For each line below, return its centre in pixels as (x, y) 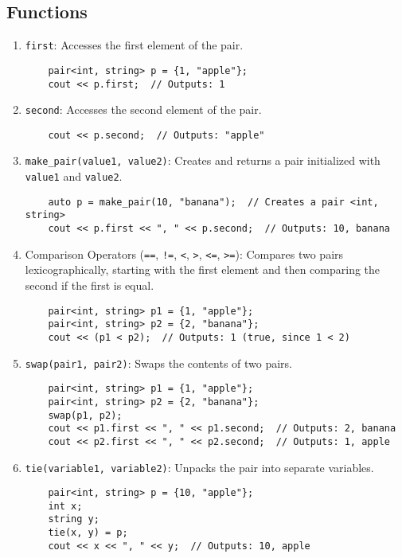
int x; (65, 506)
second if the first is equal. (90, 285)
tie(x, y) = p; (88, 533)
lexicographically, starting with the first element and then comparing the (203, 269)
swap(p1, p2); (85, 415)
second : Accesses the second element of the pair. (143, 109)
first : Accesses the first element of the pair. (134, 45)
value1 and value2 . (74, 176)
